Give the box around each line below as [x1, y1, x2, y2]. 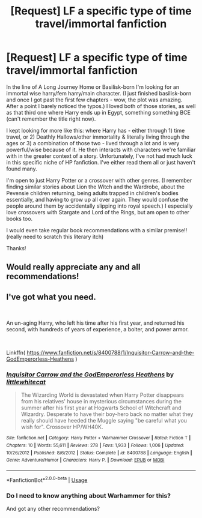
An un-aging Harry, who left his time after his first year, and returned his [6, 319, 185, 327]
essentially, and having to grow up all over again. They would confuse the [6, 196, 188, 203]
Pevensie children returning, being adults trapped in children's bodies [6, 189, 179, 196]
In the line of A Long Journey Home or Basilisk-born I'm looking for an [6, 83, 180, 91]
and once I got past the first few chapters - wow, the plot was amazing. [6, 96, 183, 103]
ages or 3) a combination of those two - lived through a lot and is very [6, 139, 180, 146]
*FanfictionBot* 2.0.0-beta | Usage [6, 475, 88, 484]
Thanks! [6, 244, 26, 251]
